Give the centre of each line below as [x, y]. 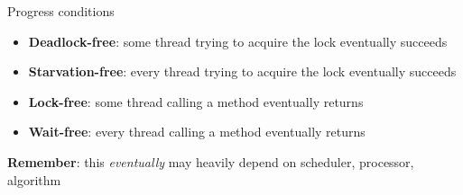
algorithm [34, 179]
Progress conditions [61, 11]
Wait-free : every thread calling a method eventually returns [197, 132]
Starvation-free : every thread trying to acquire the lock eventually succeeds [242, 71]
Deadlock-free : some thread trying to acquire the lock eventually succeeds [238, 41]
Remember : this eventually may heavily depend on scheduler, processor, [211, 161]
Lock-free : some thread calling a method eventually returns [196, 101]
